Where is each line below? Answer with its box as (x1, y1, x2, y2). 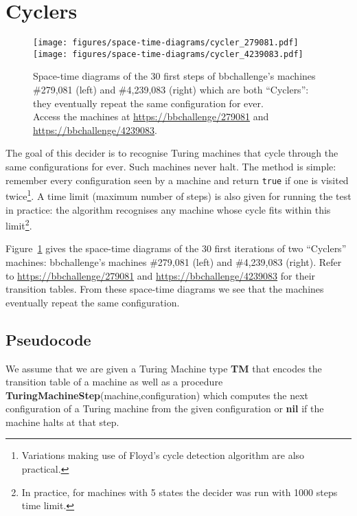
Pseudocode (5, 328, 91, 350)
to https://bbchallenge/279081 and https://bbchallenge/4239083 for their (5, 268, 316, 282)
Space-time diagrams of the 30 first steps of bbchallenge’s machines (33, 69, 316, 83)
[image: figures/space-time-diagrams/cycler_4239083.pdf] (33, 49, 303, 59)
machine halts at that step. (5, 414, 119, 429)
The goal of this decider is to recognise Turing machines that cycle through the (5, 146, 338, 160)
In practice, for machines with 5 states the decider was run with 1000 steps (21, 484, 338, 499)
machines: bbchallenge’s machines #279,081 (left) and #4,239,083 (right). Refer (5, 254, 342, 269)
